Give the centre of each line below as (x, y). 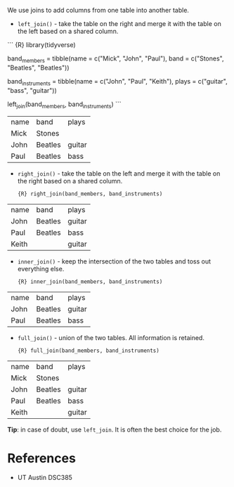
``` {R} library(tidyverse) (41, 45)
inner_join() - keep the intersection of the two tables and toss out (114, 261)
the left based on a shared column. (68, 31)
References (41, 458)
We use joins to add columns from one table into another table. (98, 10)
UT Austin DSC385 (45, 478)
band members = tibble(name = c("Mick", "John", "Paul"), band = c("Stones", (116, 59)
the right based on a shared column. (70, 181)
